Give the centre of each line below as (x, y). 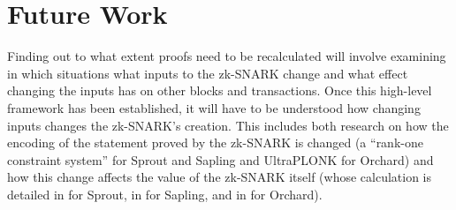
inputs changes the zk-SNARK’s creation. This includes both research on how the (228, 125)
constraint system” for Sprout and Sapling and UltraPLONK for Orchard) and (220, 159)
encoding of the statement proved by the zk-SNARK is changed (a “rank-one (215, 142)
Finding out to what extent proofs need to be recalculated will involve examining (227, 56)
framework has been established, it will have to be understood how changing (214, 107)
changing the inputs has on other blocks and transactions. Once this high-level (220, 90)
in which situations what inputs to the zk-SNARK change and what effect (208, 73)
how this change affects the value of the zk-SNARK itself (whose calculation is (220, 177)
